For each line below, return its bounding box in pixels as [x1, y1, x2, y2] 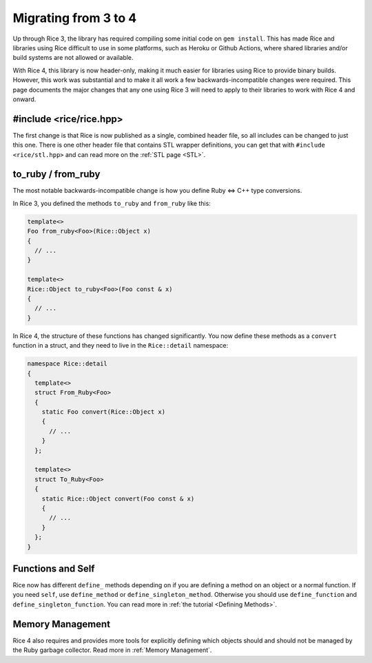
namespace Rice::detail [27, 360, 108, 368]
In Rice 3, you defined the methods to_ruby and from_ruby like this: [12, 199, 211, 207]
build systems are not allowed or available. [12, 54, 134, 62]
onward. [12, 95, 37, 103]
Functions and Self [12, 562, 95, 574]
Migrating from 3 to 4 [12, 10, 137, 25]
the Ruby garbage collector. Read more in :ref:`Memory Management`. [12, 646, 212, 654]
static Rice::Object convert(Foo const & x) [41, 494, 195, 503]
